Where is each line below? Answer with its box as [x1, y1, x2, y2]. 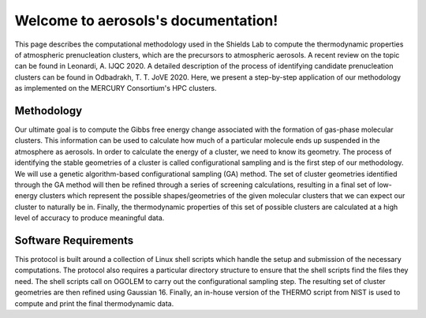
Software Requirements [14, 234, 134, 247]
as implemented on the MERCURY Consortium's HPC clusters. [14, 84, 217, 93]
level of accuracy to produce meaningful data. [14, 213, 165, 223]
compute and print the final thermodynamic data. [14, 298, 174, 308]
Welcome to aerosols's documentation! [14, 12, 278, 29]
